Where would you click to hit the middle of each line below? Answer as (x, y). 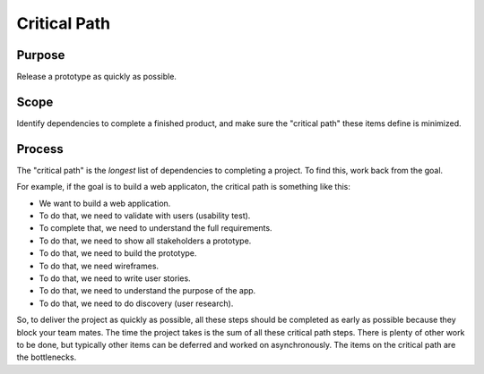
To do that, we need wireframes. (99, 266)
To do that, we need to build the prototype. (118, 253)
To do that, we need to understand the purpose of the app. (147, 291)
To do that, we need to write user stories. (115, 278)
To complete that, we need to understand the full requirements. (156, 228)
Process (40, 149)
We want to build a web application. (105, 203)
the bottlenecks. (47, 357)
